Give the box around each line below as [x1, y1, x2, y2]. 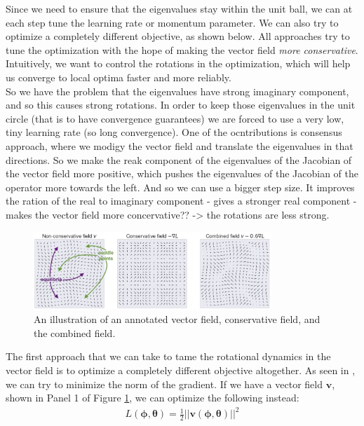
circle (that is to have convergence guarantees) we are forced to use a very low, [6, 111, 344, 125]
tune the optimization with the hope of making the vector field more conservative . [6, 42, 358, 57]
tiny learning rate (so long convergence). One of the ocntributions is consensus [6, 125, 342, 139]
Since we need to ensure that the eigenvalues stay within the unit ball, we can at [6, 1, 353, 15]
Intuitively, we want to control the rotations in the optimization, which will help [6, 56, 351, 71]
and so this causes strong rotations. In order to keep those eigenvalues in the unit [6, 97, 356, 112]
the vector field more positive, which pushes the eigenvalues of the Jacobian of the [6, 166, 358, 181]
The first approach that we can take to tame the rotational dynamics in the [6, 349, 331, 364]
